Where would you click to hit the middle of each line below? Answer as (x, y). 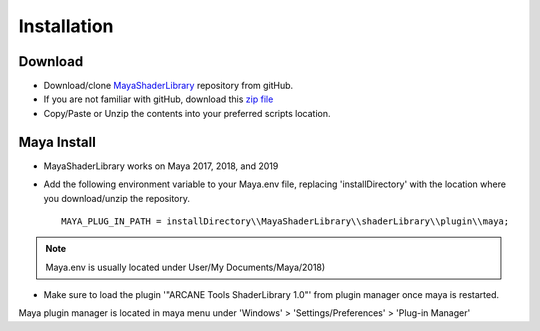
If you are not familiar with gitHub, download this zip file (158, 99)
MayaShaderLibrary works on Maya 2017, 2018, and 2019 (161, 166)
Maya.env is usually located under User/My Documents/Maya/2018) (185, 267)
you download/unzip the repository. (116, 198)
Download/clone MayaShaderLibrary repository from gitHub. (168, 86)
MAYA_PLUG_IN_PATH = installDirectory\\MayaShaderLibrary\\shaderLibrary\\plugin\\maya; (285, 221)
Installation (66, 26)
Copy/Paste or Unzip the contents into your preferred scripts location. (187, 113)
